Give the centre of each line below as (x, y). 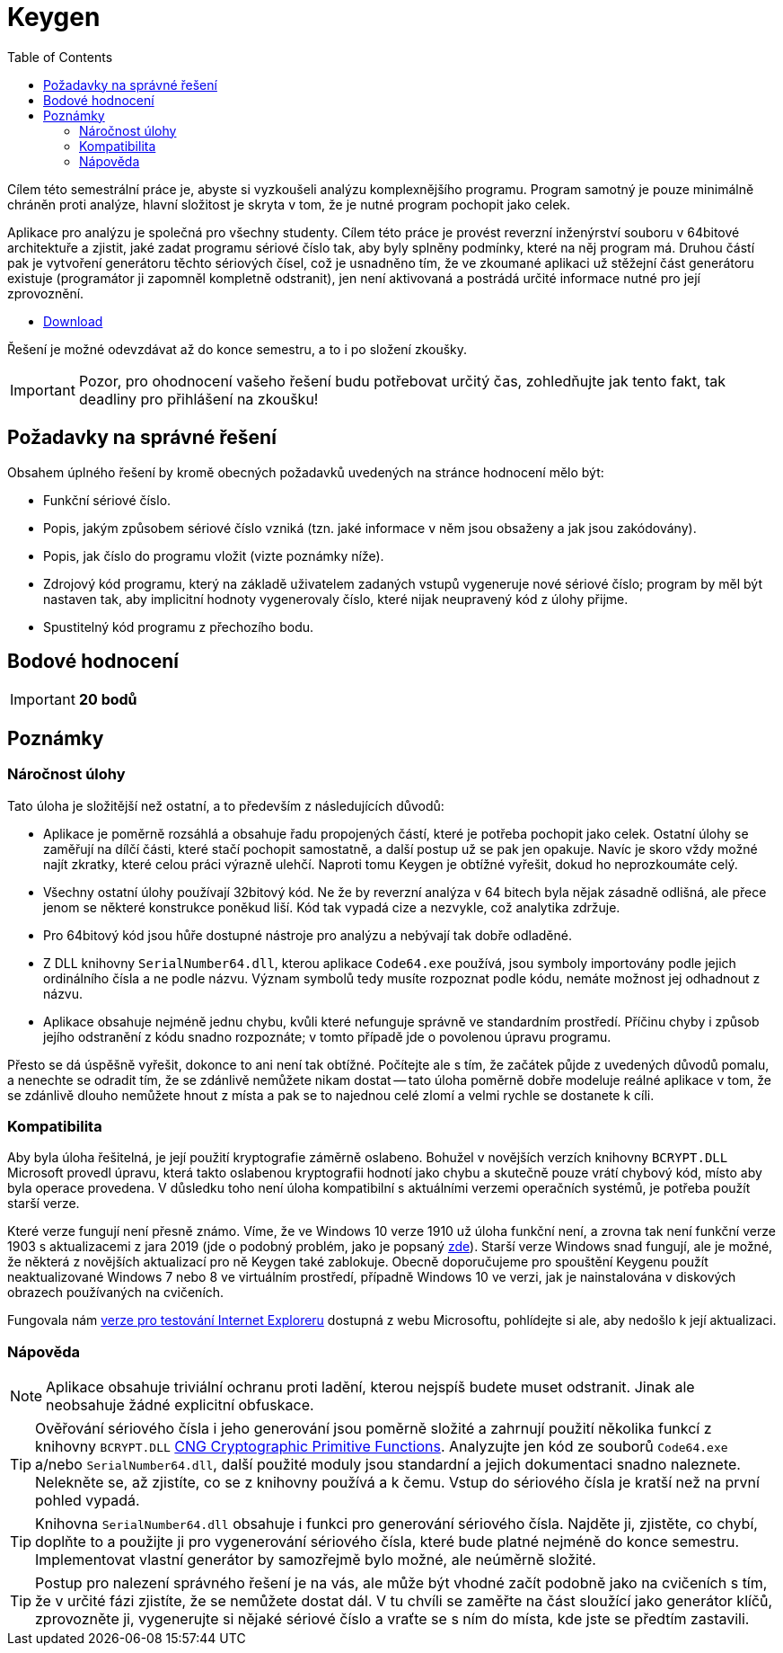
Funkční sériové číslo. (107, 500)
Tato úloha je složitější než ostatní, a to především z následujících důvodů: (226, 805)
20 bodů (108, 700)
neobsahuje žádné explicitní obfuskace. (180, 1405)
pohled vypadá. (88, 1501)
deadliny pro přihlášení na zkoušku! (198, 399)
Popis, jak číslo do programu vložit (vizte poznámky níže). (214, 555)
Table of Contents (60, 57)
